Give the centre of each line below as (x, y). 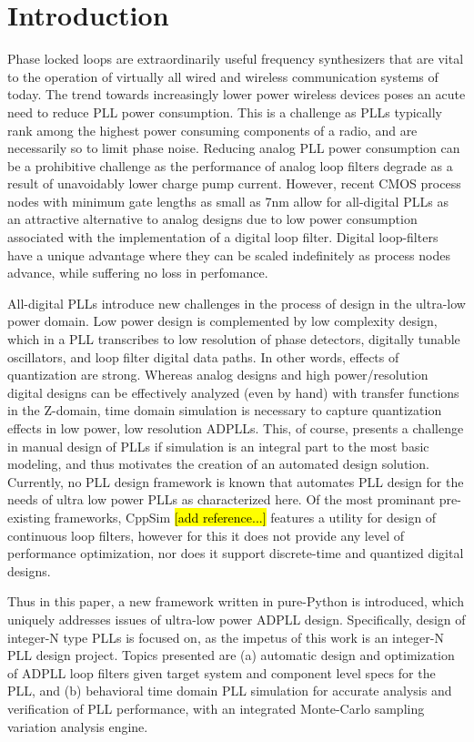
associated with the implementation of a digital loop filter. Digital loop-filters (223, 237)
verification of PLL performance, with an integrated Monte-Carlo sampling (216, 708)
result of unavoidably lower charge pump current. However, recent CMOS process (234, 183)
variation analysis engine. (78, 726)
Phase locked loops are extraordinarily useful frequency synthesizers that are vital (236, 59)
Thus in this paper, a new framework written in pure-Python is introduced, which (236, 601)
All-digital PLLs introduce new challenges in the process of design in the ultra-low (237, 303)
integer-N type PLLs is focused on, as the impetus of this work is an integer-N (226, 637)
